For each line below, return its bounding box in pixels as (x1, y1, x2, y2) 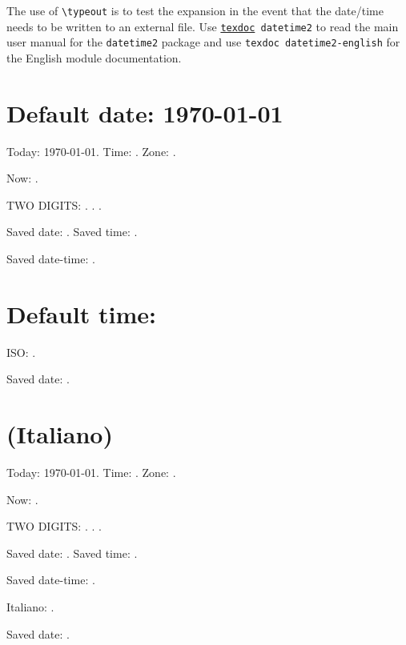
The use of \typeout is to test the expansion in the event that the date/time (6, 2, 384, 18)
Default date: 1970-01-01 (6, 96, 283, 129)
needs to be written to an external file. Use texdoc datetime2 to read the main (6, 18, 399, 34)
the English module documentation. (6, 49, 182, 66)
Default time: (6, 297, 156, 330)
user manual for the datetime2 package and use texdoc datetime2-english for (6, 34, 400, 50)
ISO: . (6, 343, 36, 360)
